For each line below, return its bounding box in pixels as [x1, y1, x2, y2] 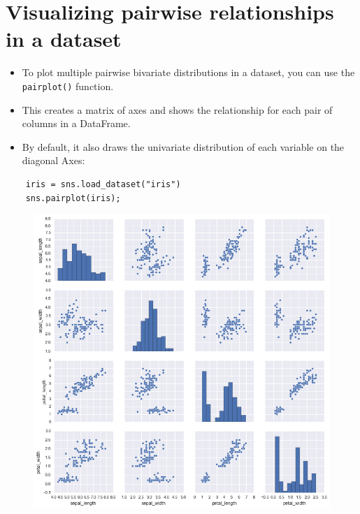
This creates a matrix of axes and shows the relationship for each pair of [22, 102, 333, 117]
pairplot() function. [22, 78, 114, 93]
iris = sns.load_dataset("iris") [25, 179, 181, 189]
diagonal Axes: [22, 153, 85, 168]
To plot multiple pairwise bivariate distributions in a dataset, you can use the [22, 65, 355, 80]
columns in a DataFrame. [22, 116, 131, 131]
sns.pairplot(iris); [25, 193, 121, 203]
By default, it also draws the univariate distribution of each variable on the [22, 139, 345, 154]
